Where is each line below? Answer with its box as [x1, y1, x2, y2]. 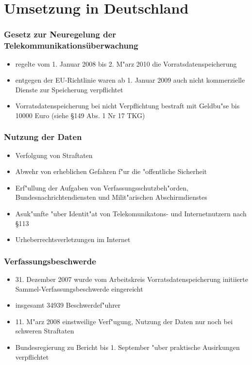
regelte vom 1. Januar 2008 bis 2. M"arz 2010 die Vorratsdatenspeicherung [15, 58, 237, 69]
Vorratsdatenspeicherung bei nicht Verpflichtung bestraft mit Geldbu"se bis [15, 101, 240, 111]
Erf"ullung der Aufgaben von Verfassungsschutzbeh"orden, [15, 182, 188, 192]
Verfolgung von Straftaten [15, 150, 93, 160]
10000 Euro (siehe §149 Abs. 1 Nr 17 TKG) [15, 110, 145, 120]
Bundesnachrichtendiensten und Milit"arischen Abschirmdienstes [15, 192, 207, 202]
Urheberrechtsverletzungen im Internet [15, 234, 131, 244]
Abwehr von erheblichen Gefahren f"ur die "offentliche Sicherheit [15, 166, 207, 176]
